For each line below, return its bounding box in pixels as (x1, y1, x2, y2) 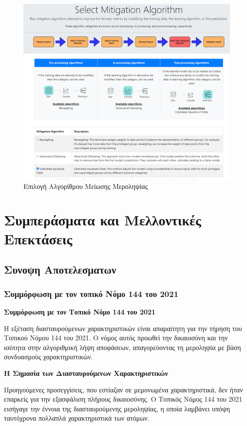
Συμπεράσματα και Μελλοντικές (4, 209, 201, 229)
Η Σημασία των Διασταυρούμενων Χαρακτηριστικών (4, 368, 168, 378)
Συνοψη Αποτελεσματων (4, 262, 116, 277)
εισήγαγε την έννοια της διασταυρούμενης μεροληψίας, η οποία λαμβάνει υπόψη (4, 403, 230, 413)
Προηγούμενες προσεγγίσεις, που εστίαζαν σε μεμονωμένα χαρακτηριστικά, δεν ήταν (4, 384, 243, 394)
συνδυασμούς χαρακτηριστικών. (4, 352, 93, 362)
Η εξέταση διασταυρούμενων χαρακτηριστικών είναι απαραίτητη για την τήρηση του (4, 323, 242, 333)
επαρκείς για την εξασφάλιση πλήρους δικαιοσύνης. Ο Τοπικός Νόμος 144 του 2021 (4, 394, 243, 404)
